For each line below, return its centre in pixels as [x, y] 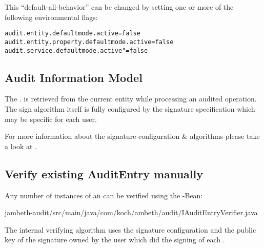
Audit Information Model [74, 77]
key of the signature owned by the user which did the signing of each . [115, 240]
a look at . [21, 146]
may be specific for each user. [51, 119]
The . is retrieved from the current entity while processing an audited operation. [131, 99]
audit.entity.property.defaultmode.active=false [89, 42]
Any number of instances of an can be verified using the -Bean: [104, 195]
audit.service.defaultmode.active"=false [76, 50]
